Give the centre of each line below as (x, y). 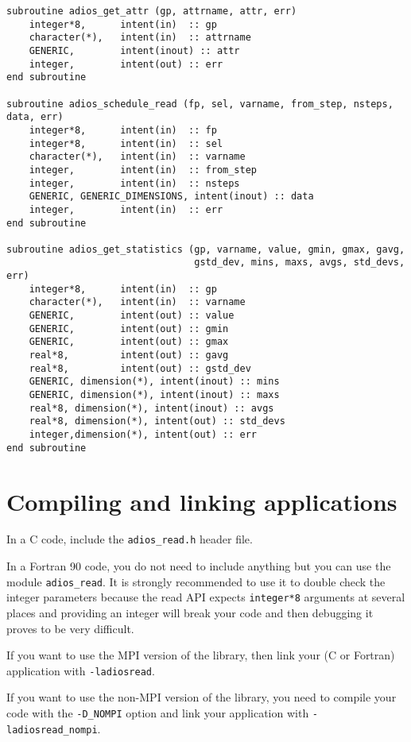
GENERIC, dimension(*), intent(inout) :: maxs (154, 395)
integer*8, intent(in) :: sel (126, 143)
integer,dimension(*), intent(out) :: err (143, 435)
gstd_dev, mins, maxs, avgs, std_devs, (300, 263)
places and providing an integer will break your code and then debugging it (190, 613)
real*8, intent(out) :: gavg (129, 356)
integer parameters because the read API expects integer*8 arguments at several (206, 597)
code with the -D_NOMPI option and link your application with (158, 713)
